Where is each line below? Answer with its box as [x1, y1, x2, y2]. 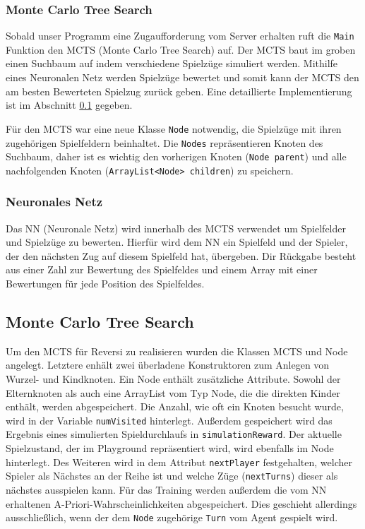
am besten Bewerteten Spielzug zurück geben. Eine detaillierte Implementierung [6, 83, 352, 98]
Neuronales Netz [6, 193, 103, 210]
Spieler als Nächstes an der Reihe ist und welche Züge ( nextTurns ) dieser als [6, 468, 338, 483]
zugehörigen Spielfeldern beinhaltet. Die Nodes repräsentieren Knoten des [6, 135, 323, 150]
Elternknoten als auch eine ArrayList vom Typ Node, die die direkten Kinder [6, 385, 340, 400]
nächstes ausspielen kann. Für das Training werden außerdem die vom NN [6, 482, 327, 497]
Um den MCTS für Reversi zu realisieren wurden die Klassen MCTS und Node [6, 343, 348, 358]
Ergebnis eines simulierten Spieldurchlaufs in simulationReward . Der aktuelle [6, 427, 342, 441]
